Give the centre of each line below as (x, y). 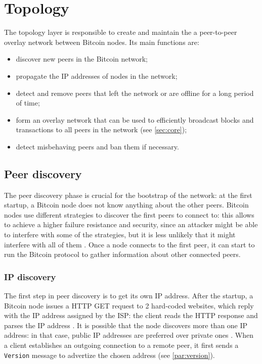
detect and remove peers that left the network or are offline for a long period (135, 93)
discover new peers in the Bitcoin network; (82, 59)
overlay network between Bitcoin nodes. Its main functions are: (102, 42)
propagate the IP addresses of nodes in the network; (97, 75)
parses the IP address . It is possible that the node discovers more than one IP (126, 325)
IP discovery (30, 276)
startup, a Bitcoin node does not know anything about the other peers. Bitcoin (126, 205)
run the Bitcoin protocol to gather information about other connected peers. (122, 254)
